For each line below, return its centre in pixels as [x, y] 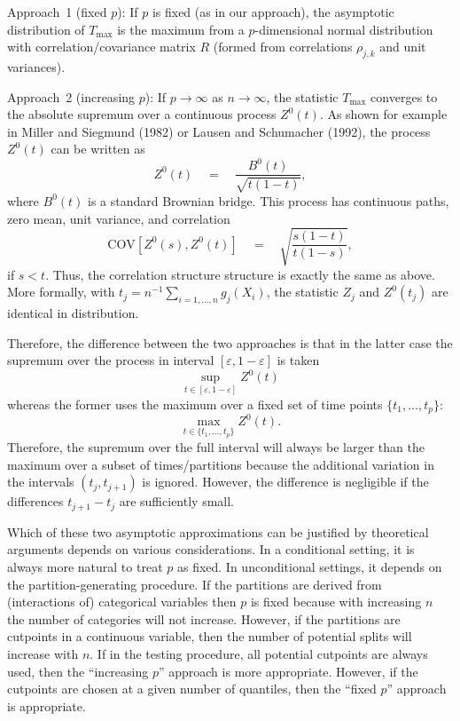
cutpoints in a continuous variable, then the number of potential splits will [210, 636]
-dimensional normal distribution [344, 29]
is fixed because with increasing [336, 602]
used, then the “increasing [78, 671]
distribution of [46, 29]
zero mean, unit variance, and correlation [119, 218]
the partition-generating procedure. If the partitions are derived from [195, 584]
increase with [43, 653]
